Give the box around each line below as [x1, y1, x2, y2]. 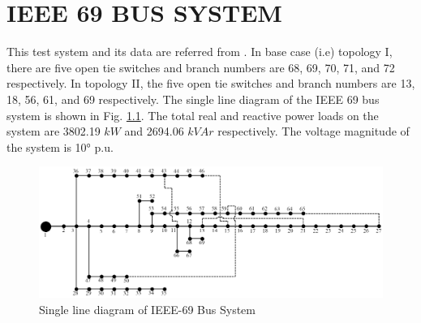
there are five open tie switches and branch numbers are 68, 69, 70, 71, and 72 [6, 58, 395, 75]
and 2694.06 [124, 123, 184, 140]
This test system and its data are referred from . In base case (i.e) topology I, [6, 43, 393, 60]
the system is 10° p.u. [6, 138, 114, 155]
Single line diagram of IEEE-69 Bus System [39, 300, 256, 317]
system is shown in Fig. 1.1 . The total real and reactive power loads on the [6, 106, 379, 123]
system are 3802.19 [6, 123, 101, 140]
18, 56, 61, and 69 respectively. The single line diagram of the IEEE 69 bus [6, 90, 380, 107]
